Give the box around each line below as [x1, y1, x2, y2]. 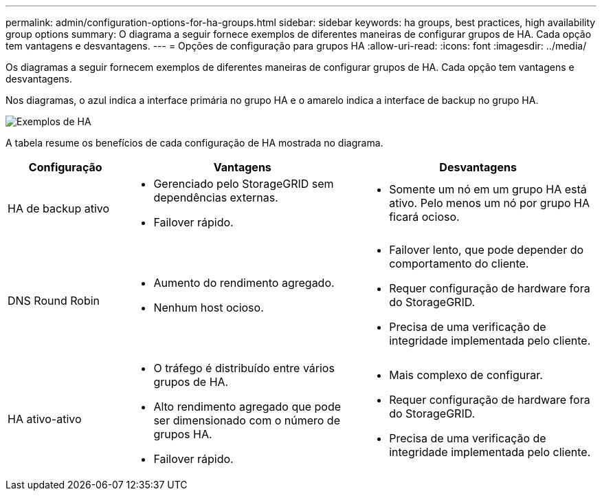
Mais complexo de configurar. [389, 368, 543, 382]
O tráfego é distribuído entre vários [153, 361, 335, 375]
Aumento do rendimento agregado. [153, 276, 335, 290]
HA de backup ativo [8, 202, 110, 215]
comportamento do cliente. [389, 257, 529, 270]
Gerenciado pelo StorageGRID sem [153, 177, 334, 191]
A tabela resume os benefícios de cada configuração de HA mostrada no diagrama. [5, 137, 383, 149]
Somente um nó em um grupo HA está [389, 182, 587, 196]
